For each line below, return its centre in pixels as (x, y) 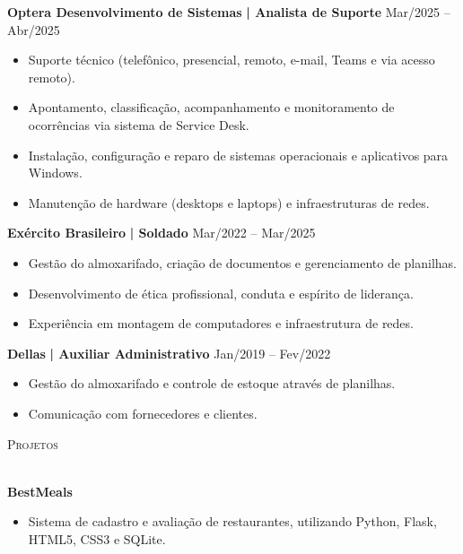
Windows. (55, 173)
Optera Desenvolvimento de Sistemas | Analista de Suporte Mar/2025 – (229, 12)
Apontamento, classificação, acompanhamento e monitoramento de (211, 107)
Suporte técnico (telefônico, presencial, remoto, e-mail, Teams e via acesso (231, 60)
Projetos (33, 443)
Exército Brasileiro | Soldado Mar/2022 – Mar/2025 (162, 233)
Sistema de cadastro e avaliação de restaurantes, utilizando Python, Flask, (232, 521)
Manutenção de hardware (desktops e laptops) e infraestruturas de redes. (229, 202)
